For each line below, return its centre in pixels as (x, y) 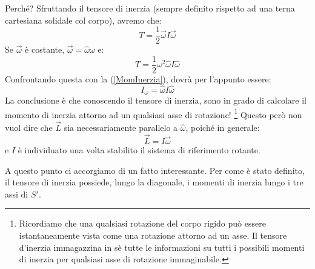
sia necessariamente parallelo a (121, 128)
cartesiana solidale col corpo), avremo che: (83, 20)
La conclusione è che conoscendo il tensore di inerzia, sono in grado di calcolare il (156, 100)
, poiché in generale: (223, 128)
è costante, (45, 49)
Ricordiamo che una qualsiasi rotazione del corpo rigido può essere (142, 223)
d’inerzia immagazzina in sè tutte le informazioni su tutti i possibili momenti (162, 247)
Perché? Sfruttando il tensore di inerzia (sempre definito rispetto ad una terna (150, 8)
